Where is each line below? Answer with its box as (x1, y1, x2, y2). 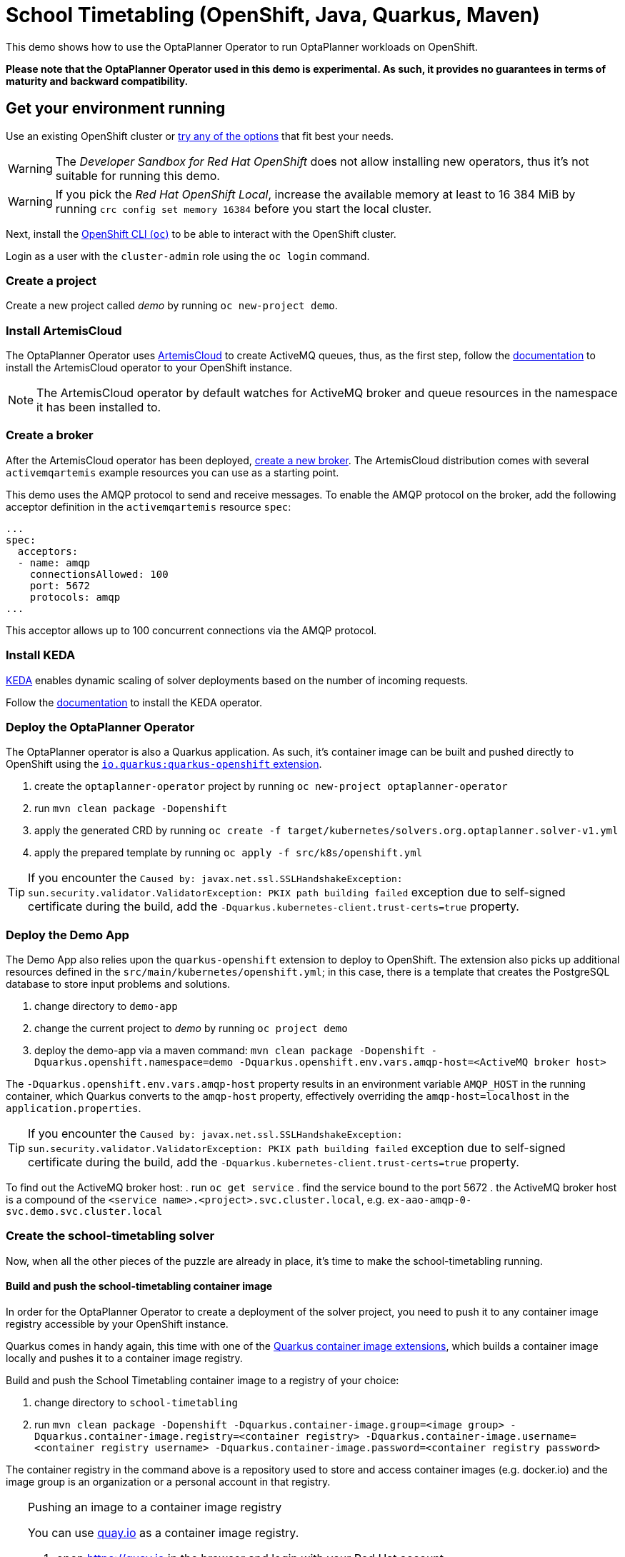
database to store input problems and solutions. (6, 978, 231, 991)
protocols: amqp (29, 591, 121, 603)
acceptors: (17, 545, 79, 557)
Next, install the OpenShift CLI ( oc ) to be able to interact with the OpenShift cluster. (6, 227, 396, 240)
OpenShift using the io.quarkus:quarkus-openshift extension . (6, 758, 322, 771)
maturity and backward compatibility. (6, 74, 189, 87)
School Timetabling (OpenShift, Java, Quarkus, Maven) (6, 3, 540, 27)
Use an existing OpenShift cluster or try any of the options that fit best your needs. (6, 129, 394, 142)
